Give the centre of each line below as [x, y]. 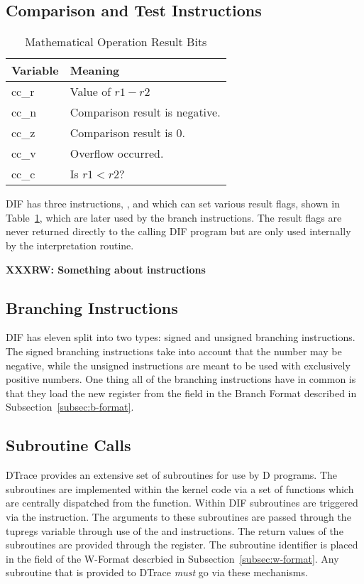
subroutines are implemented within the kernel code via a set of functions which [180, 488]
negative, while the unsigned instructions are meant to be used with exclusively [178, 365]
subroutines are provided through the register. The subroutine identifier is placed [182, 545]
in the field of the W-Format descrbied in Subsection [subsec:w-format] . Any [172, 558]
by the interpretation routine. [70, 245]
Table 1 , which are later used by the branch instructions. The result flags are [174, 217]
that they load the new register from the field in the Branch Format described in [181, 393]
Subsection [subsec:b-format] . [70, 407]
